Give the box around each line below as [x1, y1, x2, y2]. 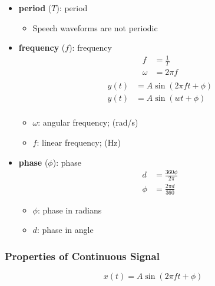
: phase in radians [37, 203, 102, 216]
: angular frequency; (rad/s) [38, 116, 138, 129]
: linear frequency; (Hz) [37, 136, 121, 148]
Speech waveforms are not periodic [32, 21, 158, 34]
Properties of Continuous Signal [5, 248, 160, 263]
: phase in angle [37, 223, 94, 236]
